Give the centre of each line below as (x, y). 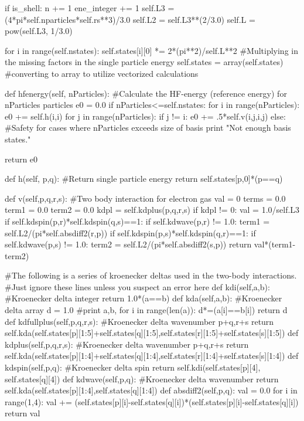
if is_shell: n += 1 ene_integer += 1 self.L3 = (90, 8)
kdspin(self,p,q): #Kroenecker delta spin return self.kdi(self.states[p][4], (133, 367)
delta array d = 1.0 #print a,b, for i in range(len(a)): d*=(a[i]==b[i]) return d (146, 310)
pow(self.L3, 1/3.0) (39, 31)
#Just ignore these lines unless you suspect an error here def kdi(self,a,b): (137, 286)
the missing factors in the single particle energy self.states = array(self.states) (144, 62)
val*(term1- (275, 244)
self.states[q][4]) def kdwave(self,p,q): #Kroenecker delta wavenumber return (142, 378)
